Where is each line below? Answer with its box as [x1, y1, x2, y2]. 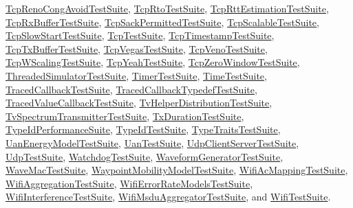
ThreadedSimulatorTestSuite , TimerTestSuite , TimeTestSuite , [6, 68, 267, 82]
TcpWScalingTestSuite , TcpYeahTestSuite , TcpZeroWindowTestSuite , [6, 55, 300, 69]
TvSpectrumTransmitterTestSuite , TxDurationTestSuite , [6, 108, 244, 123]
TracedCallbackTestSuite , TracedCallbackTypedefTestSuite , [6, 82, 257, 96]
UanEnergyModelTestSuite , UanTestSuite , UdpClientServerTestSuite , [6, 135, 299, 150]
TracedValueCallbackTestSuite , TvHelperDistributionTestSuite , [6, 95, 272, 110]
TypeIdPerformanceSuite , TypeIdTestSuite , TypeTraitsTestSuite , [6, 122, 281, 137]
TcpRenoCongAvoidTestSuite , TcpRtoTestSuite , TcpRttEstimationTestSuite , [6, 1, 329, 15]
